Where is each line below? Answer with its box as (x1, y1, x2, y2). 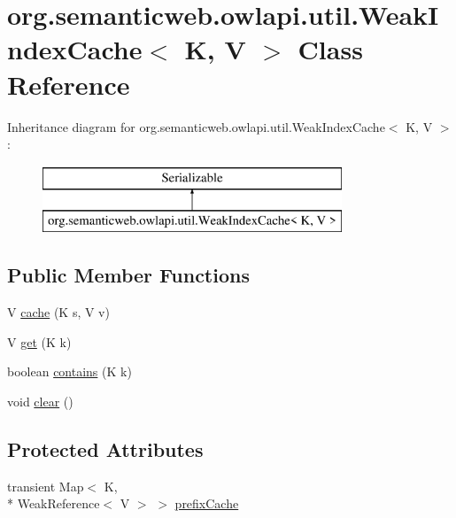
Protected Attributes (7, 435, 204, 462)
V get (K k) (7, 332, 72, 351)
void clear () (7, 391, 73, 410)
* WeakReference (7, 494, 100, 513)
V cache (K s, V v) (7, 303, 110, 321)
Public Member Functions (7, 261, 250, 289)
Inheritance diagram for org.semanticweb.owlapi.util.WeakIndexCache (7, 117, 385, 135)
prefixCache (174, 494, 239, 513)
